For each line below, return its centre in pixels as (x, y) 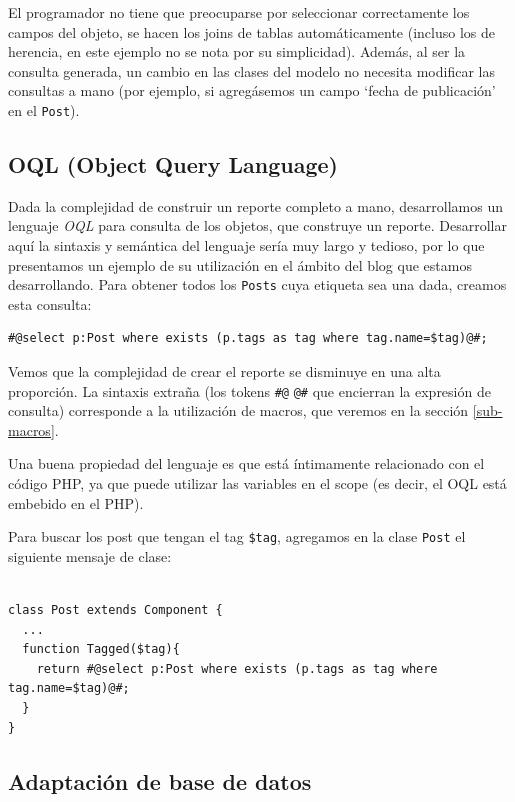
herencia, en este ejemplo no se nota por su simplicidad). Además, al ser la (237, 51)
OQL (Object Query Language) (173, 164)
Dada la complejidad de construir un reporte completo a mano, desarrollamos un (255, 205)
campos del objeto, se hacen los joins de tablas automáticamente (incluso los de (251, 31)
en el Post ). (44, 109)
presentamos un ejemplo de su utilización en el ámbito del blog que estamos (240, 264)
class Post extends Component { (115, 610)
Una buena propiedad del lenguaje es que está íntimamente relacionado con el (246, 463)
